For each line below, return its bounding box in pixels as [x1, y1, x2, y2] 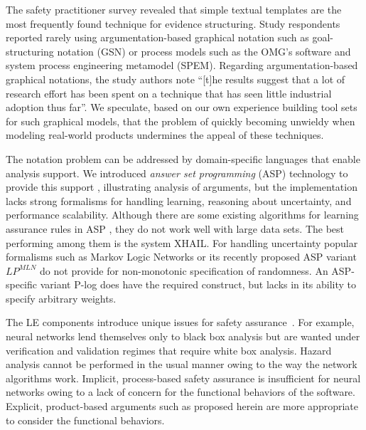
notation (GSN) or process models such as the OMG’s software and [57, 43, 351, 58]
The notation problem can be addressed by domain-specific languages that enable [6, 151, 360, 166]
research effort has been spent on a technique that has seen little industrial [6, 85, 332, 100]
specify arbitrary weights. [6, 290, 117, 305]
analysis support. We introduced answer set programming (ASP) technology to [6, 165, 348, 180]
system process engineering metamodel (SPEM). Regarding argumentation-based [6, 58, 358, 73]
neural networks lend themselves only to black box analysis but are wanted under [6, 329, 360, 344]
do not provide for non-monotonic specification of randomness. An [40, 263, 328, 278]
